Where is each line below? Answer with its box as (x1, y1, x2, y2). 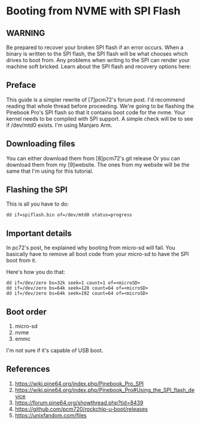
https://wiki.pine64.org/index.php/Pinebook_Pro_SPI (14, 380, 144, 387)
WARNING (6, 28, 45, 38)
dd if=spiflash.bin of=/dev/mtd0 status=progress (6, 212, 133, 218)
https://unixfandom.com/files (14, 411, 87, 419)
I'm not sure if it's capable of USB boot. (6, 347, 103, 354)
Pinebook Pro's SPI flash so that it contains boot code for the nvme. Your (6, 109, 186, 116)
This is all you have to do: (6, 200, 69, 207)
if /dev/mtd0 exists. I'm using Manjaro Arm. (6, 121, 112, 129)
